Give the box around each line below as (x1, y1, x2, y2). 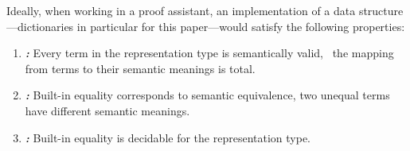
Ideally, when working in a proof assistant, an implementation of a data (6, 2, 356, 18)
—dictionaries (6, 17, 74, 34)
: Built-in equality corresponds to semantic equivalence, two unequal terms (25, 87, 390, 103)
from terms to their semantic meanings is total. (25, 60, 256, 76)
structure (358, 2, 404, 18)
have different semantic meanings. (25, 102, 190, 118)
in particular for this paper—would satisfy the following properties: (76, 17, 405, 34)
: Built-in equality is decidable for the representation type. (25, 129, 310, 145)
